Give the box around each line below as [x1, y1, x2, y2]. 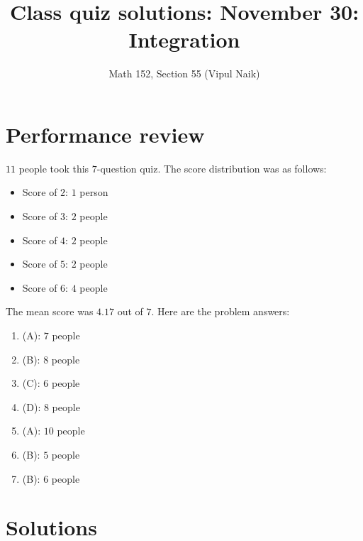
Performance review [6, 119, 205, 148]
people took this [18, 160, 89, 175]
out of [117, 304, 143, 319]
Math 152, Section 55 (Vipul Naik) [108, 66, 260, 81]
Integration [128, 25, 240, 54]
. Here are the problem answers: [151, 304, 290, 319]
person [79, 185, 108, 200]
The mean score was [6, 304, 94, 319]
